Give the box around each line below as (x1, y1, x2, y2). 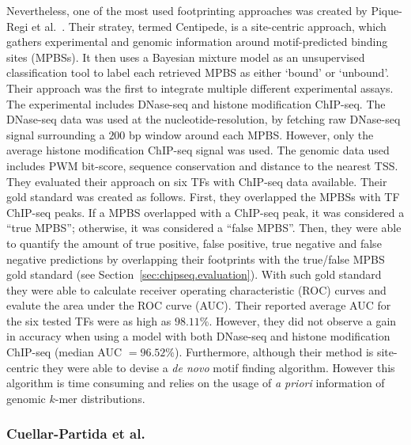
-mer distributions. (55, 390, 145, 406)
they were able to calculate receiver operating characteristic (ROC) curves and (6, 281, 386, 298)
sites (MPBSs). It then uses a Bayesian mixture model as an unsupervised (6, 48, 365, 65)
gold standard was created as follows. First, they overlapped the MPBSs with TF (6, 188, 400, 205)
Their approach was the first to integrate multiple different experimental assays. (6, 79, 394, 96)
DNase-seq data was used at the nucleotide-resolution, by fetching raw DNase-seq (6, 111, 401, 127)
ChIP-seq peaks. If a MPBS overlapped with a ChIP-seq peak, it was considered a (6, 203, 405, 220)
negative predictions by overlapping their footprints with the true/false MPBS (6, 250, 385, 267)
